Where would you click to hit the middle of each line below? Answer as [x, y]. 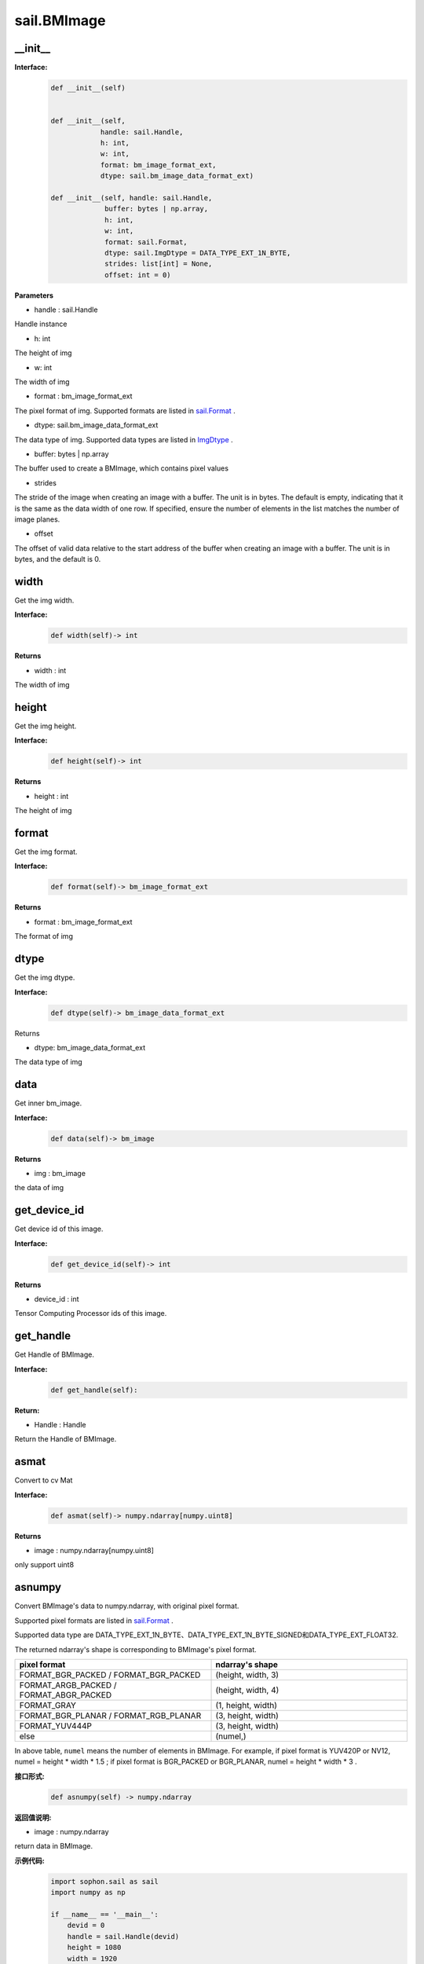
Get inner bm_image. [48, 1103]
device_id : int [57, 1299]
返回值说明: [33, 1817]
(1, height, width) [247, 1705]
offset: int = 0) [138, 275]
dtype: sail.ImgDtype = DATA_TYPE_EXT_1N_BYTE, [198, 253]
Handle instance [41, 324]
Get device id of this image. [59, 1229]
